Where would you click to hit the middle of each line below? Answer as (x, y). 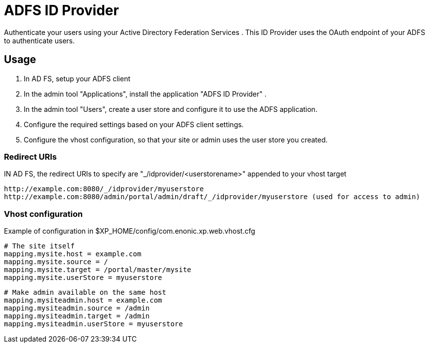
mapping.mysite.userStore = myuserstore (83, 278)
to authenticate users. (39, 40)
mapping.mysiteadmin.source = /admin (77, 308)
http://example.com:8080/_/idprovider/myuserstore (104, 189)
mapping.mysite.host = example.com (73, 254)
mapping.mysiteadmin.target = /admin (77, 316)
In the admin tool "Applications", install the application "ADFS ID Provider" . (145, 94)
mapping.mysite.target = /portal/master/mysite (98, 270)
